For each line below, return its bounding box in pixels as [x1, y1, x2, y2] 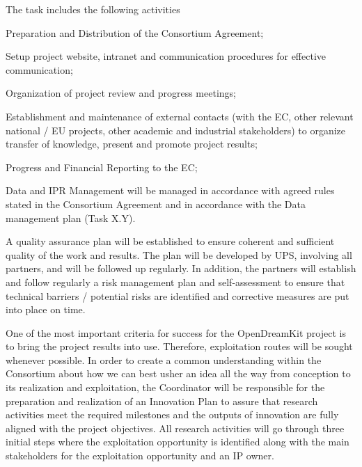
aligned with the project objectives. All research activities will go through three [6, 420, 345, 435]
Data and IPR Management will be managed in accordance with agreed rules [6, 183, 335, 198]
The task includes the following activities [6, 2, 180, 16]
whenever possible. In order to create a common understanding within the [6, 352, 322, 367]
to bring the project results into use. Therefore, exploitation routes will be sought [6, 339, 353, 354]
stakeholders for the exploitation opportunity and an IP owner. [6, 448, 274, 463]
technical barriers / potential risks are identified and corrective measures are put [6, 288, 349, 303]
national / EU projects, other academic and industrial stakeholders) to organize [6, 122, 345, 137]
